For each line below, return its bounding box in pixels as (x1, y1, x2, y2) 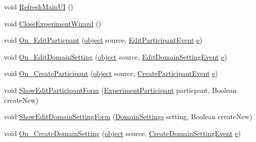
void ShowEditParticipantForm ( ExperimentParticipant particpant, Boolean (4, 84, 237, 95)
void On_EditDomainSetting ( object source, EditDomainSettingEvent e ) (4, 51, 227, 62)
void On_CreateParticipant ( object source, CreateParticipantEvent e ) (4, 68, 218, 78)
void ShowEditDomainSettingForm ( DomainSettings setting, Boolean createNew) (4, 111, 253, 122)
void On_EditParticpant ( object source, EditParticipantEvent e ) (4, 35, 203, 45)
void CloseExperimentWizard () (4, 18, 101, 28)
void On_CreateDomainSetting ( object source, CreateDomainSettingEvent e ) (4, 128, 241, 138)
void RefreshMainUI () (4, 1, 73, 11)
